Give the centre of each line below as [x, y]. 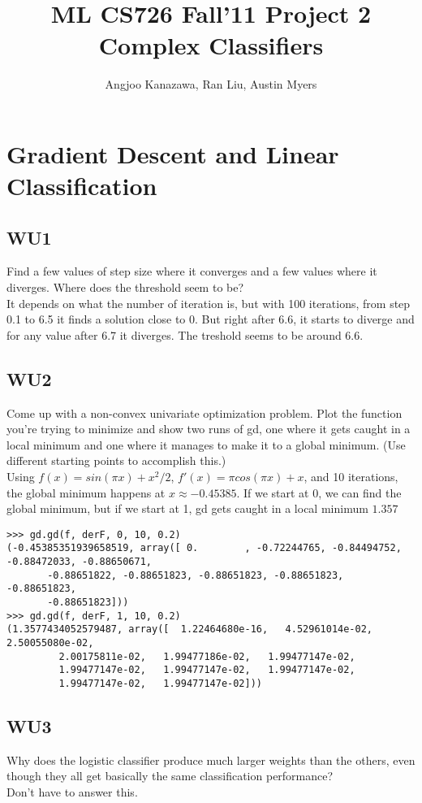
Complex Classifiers [211, 45]
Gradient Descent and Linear [173, 153]
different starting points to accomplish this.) [116, 460]
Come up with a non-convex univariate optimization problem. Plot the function [205, 412]
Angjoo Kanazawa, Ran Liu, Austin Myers [211, 84]
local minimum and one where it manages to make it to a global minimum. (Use [206, 444]
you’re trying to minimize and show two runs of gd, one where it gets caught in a [209, 429]
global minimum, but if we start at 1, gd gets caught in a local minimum [187, 508]
